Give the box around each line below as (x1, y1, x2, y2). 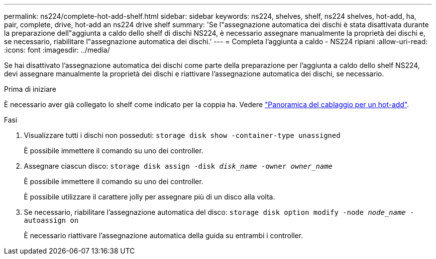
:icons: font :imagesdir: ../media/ (4, 46, 110, 54)
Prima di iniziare (4, 85, 56, 93)
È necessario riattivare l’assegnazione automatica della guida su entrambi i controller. (24, 231, 303, 240)
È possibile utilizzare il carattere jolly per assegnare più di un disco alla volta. (24, 193, 275, 201)
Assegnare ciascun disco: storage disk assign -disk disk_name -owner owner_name (24, 162, 333, 170)
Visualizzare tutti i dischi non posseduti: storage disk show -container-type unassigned (24, 131, 340, 139)
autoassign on (24, 216, 79, 224)
